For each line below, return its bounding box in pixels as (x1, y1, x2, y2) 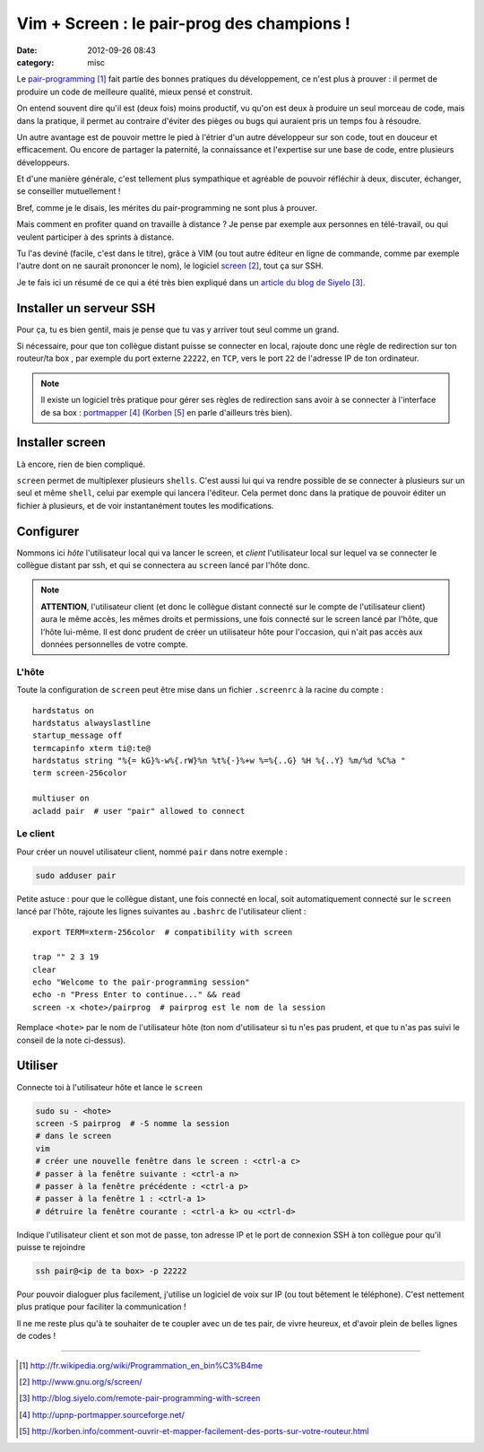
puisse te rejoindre (16, 1242, 86, 1253)
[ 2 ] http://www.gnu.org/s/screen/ (19, 1376, 143, 1386)
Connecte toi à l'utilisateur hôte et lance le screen (16, 1081, 203, 1092)
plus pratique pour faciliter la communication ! (16, 1301, 187, 1312)
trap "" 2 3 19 (32, 952, 99, 962)
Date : (16, 45, 38, 56)
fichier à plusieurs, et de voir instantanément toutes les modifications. (16, 500, 274, 511)
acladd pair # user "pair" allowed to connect (32, 806, 246, 816)
